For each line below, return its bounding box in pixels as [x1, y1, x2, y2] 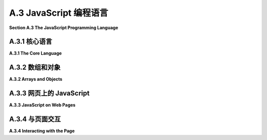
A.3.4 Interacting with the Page [9, 128, 75, 134]
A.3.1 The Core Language [9, 50, 62, 56]
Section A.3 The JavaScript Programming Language [9, 25, 119, 31]
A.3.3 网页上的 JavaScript [9, 89, 90, 98]
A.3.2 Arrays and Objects [9, 76, 63, 82]
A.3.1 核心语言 [9, 37, 52, 46]
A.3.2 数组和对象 [9, 63, 61, 71]
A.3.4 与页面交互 [9, 115, 61, 123]
